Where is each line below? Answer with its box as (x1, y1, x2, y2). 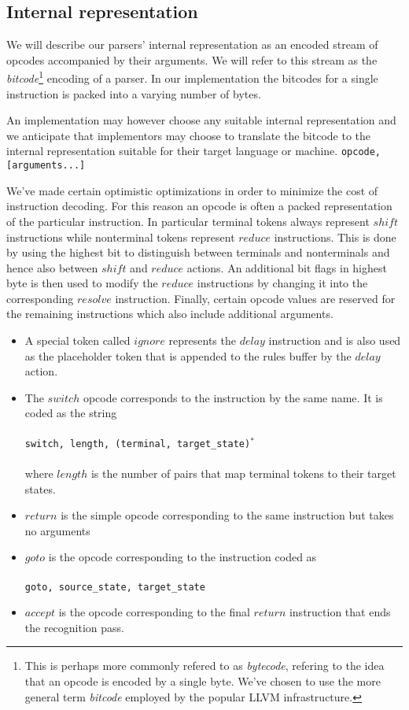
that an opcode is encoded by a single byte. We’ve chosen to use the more (24, 672, 381, 689)
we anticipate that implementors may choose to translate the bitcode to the (6, 127, 371, 143)
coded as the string (24, 405, 117, 421)
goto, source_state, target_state (24, 581, 205, 593)
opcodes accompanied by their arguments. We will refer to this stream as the (6, 51, 378, 68)
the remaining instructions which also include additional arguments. (6, 305, 333, 322)
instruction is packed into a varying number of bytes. (6, 85, 261, 102)
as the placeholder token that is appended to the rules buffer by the (24, 347, 352, 364)
